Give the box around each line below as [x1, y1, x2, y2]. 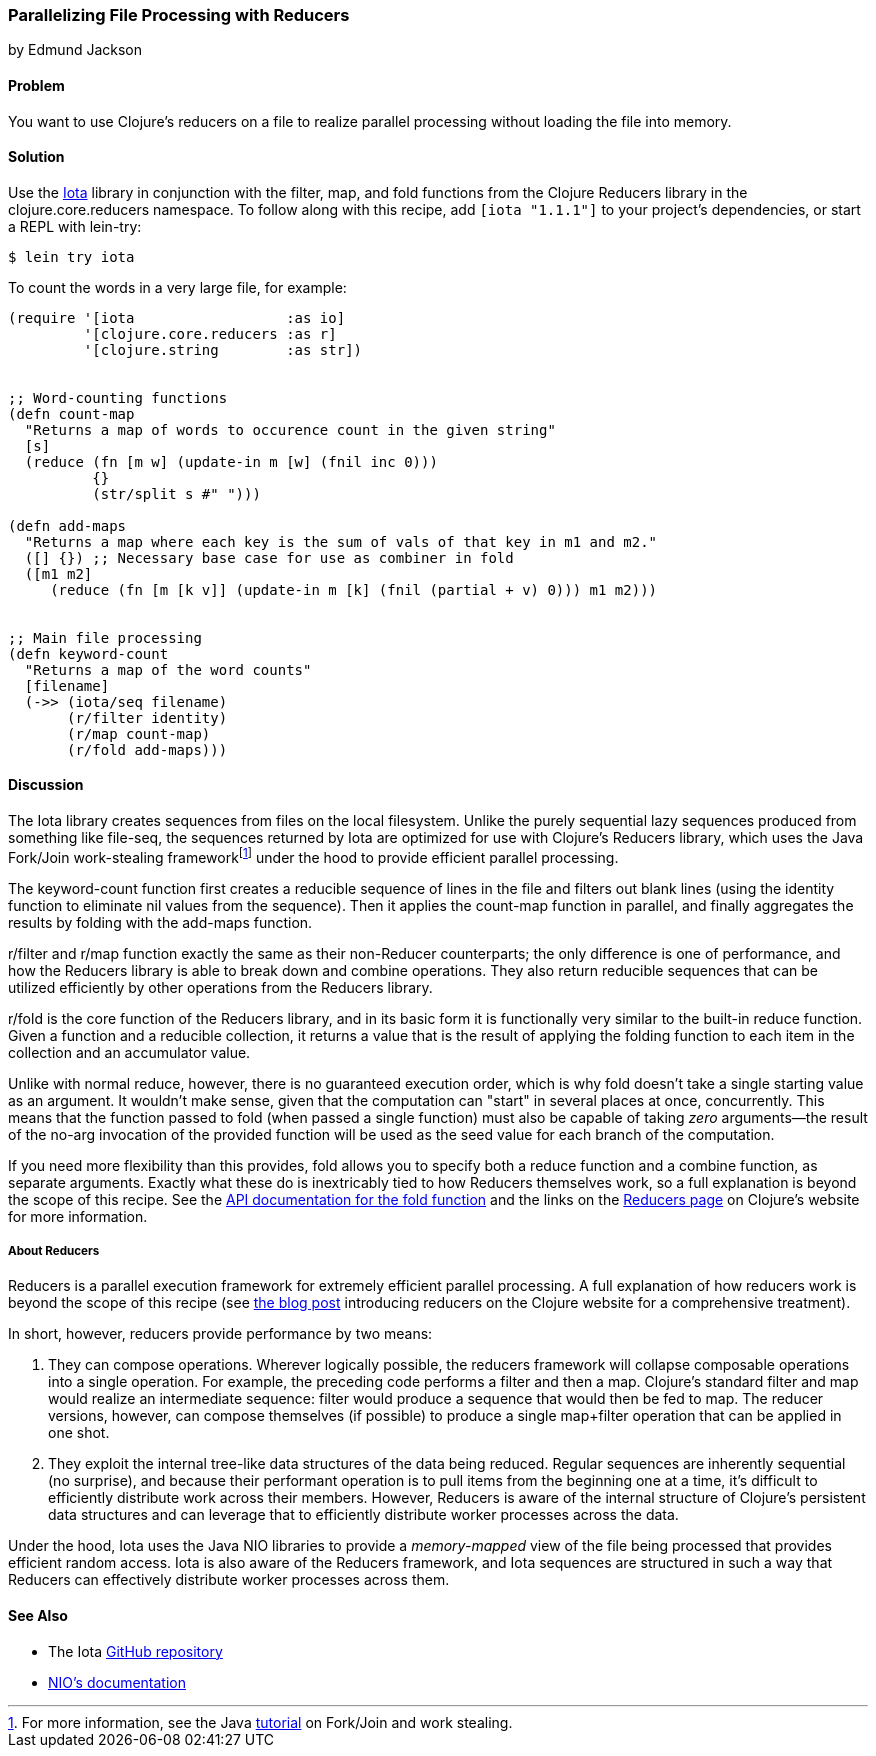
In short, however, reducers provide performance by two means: [8, 1325, 433, 1343]
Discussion [8, 776, 84, 794]
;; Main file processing [8, 629, 202, 646]
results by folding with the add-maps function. [8, 913, 313, 931]
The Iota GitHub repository [48, 1642, 223, 1660]
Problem [8, 76, 65, 94]
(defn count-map [8, 405, 135, 422]
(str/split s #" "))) [92, 485, 261, 502]
